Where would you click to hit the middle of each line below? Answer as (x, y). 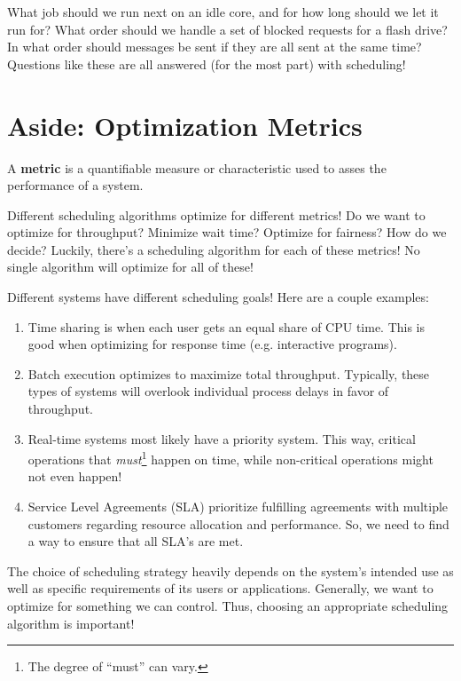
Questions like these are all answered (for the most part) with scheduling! (207, 63)
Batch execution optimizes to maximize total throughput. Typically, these (229, 373)
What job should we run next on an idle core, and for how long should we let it (223, 12)
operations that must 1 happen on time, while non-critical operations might (230, 458)
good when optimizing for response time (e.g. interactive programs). (212, 344)
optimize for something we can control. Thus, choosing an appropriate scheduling (228, 606)
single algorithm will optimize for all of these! (130, 267)
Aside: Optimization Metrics (185, 125)
